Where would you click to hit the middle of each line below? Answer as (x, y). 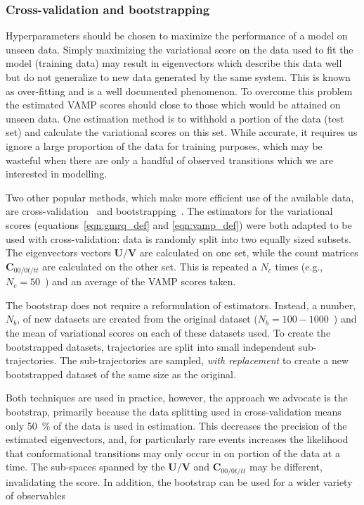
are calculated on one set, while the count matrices (249, 252)
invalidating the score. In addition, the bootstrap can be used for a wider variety (179, 481)
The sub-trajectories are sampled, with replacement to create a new (204, 360)
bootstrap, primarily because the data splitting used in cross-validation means (174, 411)
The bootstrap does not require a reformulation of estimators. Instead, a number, (181, 305)
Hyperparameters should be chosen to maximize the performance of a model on (177, 36)
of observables (35, 495)
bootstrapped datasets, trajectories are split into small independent (151, 346)
